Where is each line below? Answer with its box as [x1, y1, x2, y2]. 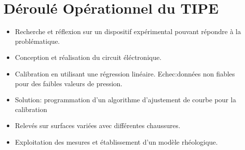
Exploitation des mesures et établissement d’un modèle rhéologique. [15, 136, 218, 147]
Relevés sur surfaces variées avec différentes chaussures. [15, 120, 180, 131]
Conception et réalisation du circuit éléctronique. [15, 52, 162, 62]
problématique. [15, 36, 60, 46]
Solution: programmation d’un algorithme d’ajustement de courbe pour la [15, 94, 236, 105]
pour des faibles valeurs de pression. [15, 78, 123, 88]
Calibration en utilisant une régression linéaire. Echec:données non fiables [15, 68, 235, 78]
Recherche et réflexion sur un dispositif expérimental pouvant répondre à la [15, 26, 241, 37]
